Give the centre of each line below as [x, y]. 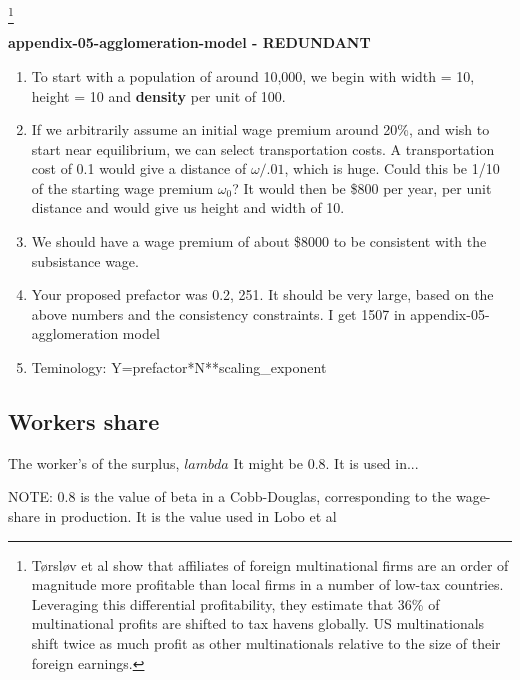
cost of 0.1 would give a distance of [139, 168]
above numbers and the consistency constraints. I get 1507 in [218, 313]
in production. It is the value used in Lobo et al [190, 516]
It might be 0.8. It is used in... [326, 462]
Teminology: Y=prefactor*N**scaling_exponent [179, 367]
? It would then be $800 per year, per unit [362, 187]
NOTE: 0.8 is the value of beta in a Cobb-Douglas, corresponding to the [230, 496]
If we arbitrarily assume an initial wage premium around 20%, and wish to [260, 129]
